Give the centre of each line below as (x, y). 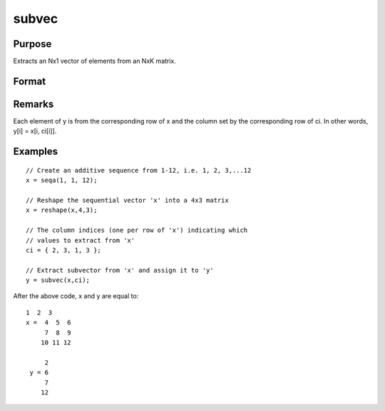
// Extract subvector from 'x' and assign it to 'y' (120, 270)
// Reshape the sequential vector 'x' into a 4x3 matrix (128, 200)
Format (30, 81)
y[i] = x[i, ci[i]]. (35, 131)
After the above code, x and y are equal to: (76, 296)
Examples (36, 152)
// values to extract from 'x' (81, 240)
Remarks (34, 104)
